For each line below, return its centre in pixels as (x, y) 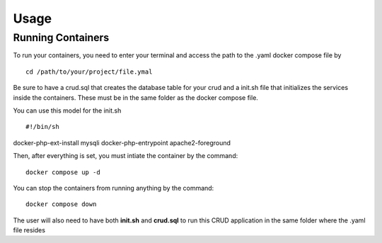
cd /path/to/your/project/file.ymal (89, 72)
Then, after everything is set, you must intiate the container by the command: (126, 156)
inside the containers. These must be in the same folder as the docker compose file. (135, 97)
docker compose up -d (63, 172)
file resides (29, 230)
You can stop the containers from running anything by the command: (114, 188)
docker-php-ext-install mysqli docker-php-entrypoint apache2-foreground (122, 142)
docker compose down (61, 204)
